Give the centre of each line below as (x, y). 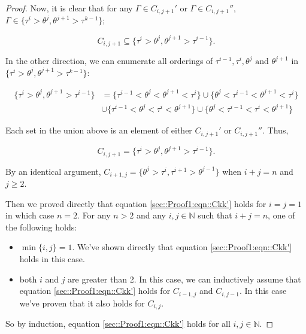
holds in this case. (52, 259)
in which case (30, 215)
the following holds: (41, 227)
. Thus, (275, 130)
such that (215, 215)
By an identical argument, (53, 171)
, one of (281, 215)
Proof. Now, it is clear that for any (69, 8)
